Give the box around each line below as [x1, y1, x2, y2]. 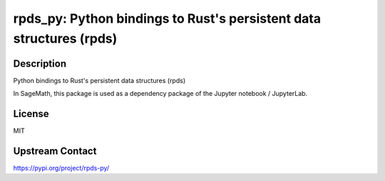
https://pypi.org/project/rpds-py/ [13, 164, 110, 172]
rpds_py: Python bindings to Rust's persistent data [13, 11, 321, 26]
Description [13, 57, 67, 70]
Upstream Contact [13, 145, 97, 157]
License [13, 108, 49, 120]
